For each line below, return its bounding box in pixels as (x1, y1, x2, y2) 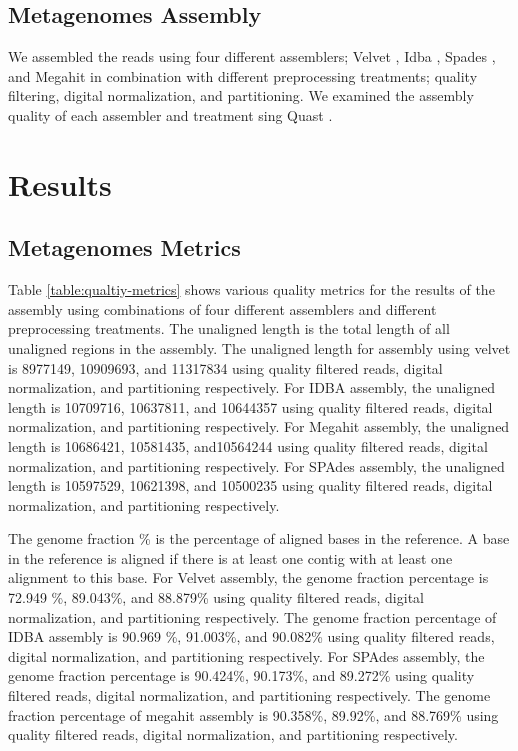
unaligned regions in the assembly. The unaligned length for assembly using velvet (8, 337, 511, 358)
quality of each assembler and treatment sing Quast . (8, 104, 333, 125)
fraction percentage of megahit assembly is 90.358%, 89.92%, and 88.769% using (8, 704, 499, 725)
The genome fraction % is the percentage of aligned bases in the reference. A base (8, 528, 510, 549)
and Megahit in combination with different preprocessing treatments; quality (8, 65, 478, 86)
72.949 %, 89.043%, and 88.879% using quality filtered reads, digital (8, 587, 424, 608)
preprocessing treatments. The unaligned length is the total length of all (8, 318, 450, 339)
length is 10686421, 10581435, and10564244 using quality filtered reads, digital (8, 435, 488, 456)
